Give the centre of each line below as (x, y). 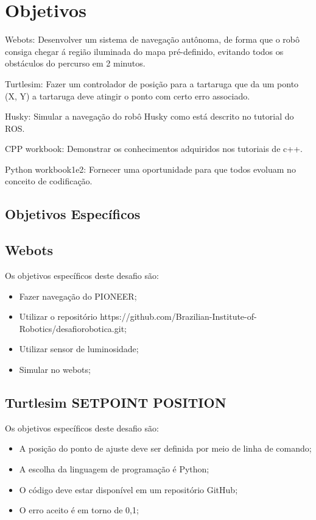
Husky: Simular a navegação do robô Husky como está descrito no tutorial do (149, 116)
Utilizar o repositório (58, 316)
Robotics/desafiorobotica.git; (73, 328)
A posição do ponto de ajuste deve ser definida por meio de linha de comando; (165, 448)
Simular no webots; (55, 370)
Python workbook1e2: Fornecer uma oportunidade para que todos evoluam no (150, 169)
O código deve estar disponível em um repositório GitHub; (128, 489)
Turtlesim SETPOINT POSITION (116, 402)
